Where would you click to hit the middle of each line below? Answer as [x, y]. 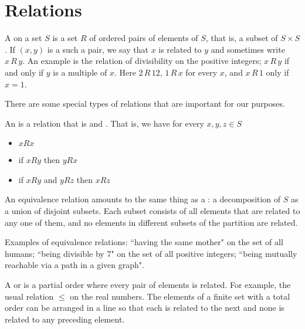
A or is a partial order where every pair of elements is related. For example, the [148, 285]
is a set [65, 38]
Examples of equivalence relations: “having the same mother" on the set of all [144, 242]
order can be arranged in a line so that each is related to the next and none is [145, 308]
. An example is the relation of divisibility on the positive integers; [142, 61]
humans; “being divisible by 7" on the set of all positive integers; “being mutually [151, 253]
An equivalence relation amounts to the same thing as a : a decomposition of [143, 199]
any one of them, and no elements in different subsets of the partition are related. [151, 222]
